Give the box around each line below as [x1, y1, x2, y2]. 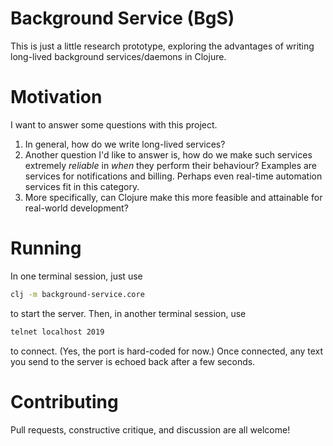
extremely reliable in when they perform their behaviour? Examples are [24, 159, 318, 171]
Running [10, 237, 82, 260]
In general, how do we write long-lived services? [24, 138, 226, 150]
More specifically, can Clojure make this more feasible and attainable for [24, 191, 323, 203]
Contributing [10, 390, 119, 413]
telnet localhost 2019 [10, 327, 105, 337]
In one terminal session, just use [10, 270, 143, 282]
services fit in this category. [24, 180, 140, 192]
